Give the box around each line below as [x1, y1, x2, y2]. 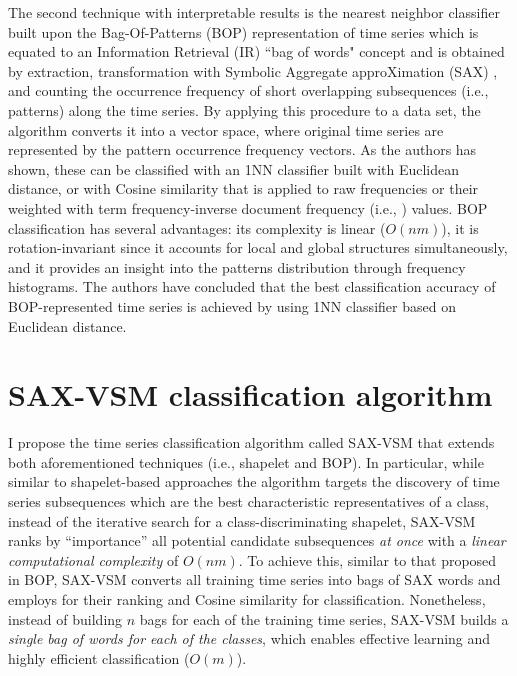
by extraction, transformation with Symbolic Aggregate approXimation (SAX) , [8, 60, 498, 81]
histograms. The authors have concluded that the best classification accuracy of [8, 276, 496, 297]
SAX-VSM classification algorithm [8, 374, 493, 415]
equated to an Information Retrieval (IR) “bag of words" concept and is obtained [8, 41, 505, 62]
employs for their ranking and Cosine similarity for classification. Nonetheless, [8, 588, 486, 609]
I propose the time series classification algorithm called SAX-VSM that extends [8, 432, 495, 453]
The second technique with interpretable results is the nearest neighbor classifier [8, 2, 500, 22]
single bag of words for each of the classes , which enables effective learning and [8, 628, 491, 649]
